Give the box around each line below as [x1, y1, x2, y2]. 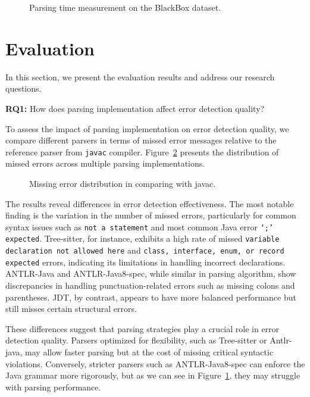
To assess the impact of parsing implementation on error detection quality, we [5, 122, 289, 135]
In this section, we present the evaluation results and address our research [5, 70, 275, 83]
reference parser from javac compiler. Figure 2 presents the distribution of [5, 145, 279, 158]
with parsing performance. [5, 380, 101, 393]
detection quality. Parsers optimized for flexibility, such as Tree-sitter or [5, 334, 267, 346]
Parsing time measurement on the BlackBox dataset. [29, 1, 221, 13]
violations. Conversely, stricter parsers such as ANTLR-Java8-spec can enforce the [5, 357, 305, 370]
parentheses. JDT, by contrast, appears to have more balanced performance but [5, 290, 296, 303]
